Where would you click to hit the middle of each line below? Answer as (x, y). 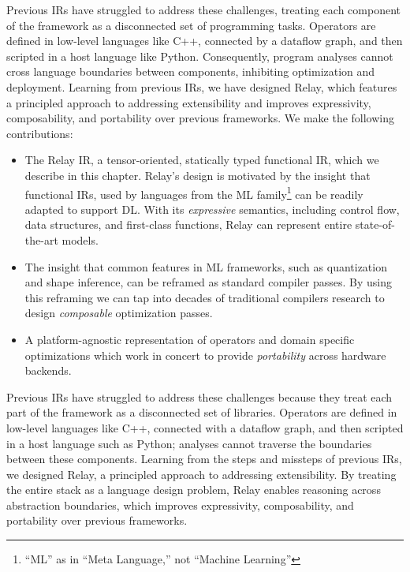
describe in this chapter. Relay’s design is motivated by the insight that (198, 175)
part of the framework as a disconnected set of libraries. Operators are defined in (202, 412)
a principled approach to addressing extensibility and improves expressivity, (189, 102)
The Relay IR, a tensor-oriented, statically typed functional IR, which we (202, 160)
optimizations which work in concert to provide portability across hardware (205, 355)
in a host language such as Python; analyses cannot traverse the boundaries (189, 443)
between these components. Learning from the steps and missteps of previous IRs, (204, 459)
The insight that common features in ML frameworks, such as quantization (206, 266)
